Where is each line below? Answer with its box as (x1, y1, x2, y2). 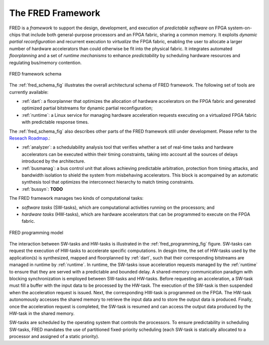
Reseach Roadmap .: (9, 135, 51, 141)
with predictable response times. (21, 119, 89, 125)
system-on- (227, 25, 252, 31)
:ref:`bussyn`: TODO (21, 186, 63, 192)
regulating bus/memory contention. (9, 60, 82, 66)
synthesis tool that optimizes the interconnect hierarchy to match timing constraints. (21, 179, 194, 185)
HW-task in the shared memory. (9, 311, 75, 316)
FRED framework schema (9, 71, 62, 77)
